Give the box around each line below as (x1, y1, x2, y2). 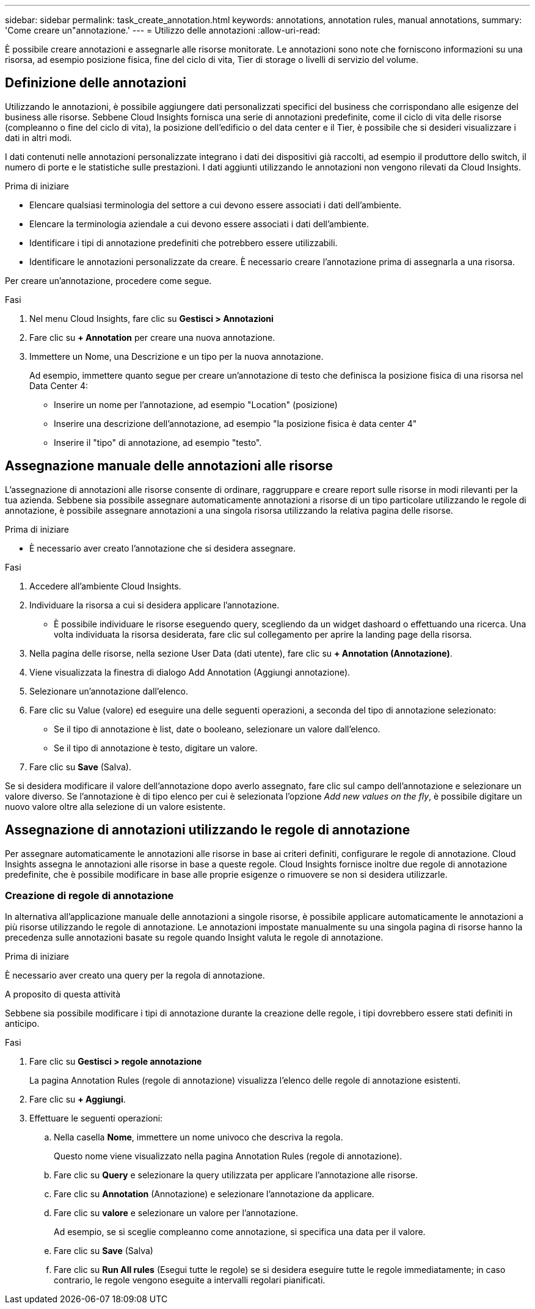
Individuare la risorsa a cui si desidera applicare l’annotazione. (29, 599, 280, 610)
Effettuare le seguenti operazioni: (29, 1113, 163, 1124)
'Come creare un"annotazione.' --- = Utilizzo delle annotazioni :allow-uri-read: (5, 25, 321, 35)
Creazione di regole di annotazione (5, 889, 174, 902)
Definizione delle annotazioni (5, 75, 186, 91)
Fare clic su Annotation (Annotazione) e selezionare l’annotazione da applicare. (54, 1189, 374, 1200)
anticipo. (5, 1018, 40, 1029)
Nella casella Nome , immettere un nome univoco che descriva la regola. (54, 1132, 343, 1143)
